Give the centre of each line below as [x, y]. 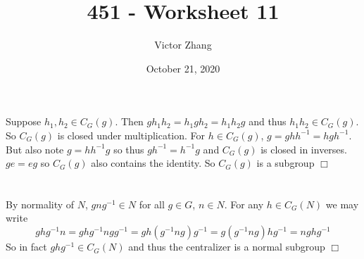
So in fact [26, 247]
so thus [129, 149]
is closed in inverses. [304, 149]
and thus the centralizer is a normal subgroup [227, 247]
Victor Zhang [183, 45]
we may [342, 204]
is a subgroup [285, 163]
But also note [35, 149]
